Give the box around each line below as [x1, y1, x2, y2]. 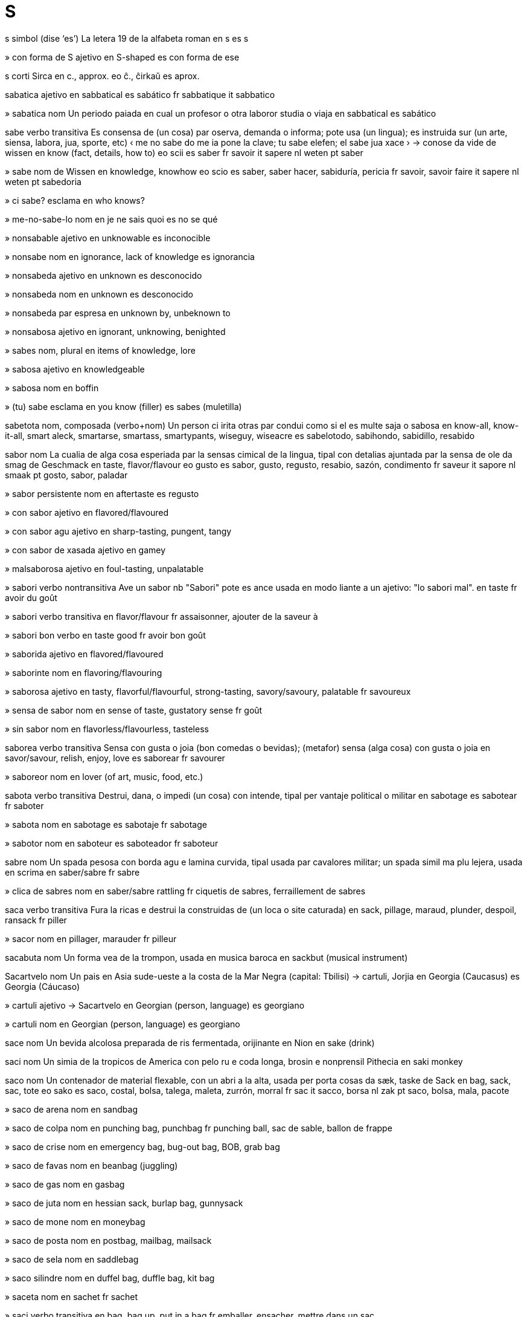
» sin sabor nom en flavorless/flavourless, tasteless [5, 723, 209, 734]
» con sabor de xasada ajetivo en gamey [5, 544, 166, 555]
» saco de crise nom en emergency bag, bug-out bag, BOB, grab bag [5, 1141, 280, 1152]
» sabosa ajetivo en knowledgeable [5, 363, 145, 374]
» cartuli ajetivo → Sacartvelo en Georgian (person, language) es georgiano [5, 1000, 305, 1010]
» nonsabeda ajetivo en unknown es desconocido [5, 270, 202, 281]
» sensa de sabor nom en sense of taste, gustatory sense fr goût [5, 704, 263, 715]
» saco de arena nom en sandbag [5, 1104, 138, 1114]
